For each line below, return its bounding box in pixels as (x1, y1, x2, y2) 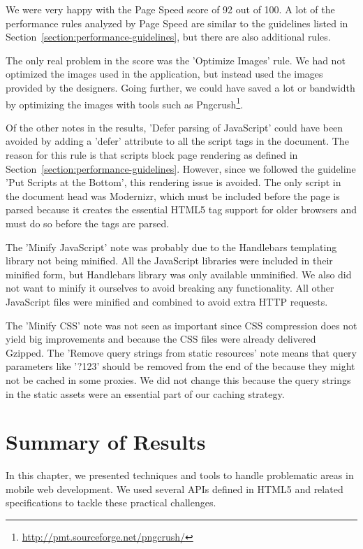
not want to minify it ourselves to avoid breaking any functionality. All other (6, 280, 334, 295)
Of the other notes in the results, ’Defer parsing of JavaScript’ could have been (6, 120, 343, 134)
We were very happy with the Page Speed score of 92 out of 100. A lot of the (6, 2, 335, 16)
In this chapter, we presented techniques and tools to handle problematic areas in (6, 468, 354, 483)
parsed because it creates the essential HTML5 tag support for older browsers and (6, 202, 357, 217)
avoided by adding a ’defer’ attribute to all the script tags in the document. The (6, 134, 349, 148)
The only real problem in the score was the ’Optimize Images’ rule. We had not (6, 52, 346, 67)
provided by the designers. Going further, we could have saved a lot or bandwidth (6, 80, 355, 94)
